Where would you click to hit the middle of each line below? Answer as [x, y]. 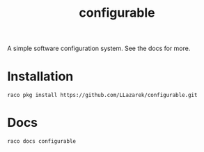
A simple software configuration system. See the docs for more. [99, 48]
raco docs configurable [42, 142]
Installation [40, 76]
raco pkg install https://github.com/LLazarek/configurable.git [102, 96]
